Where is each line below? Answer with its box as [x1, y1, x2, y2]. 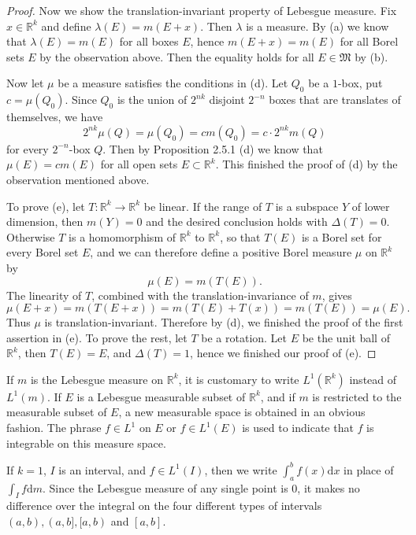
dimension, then [6, 213, 84, 230]
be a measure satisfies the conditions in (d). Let [58, 75, 288, 91]
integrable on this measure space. [6, 434, 166, 451]
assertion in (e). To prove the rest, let [6, 329, 188, 345]
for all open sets [100, 156, 178, 172]
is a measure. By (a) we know [246, 17, 389, 34]
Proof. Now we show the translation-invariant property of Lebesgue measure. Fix [6, 2, 397, 18]
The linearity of [6, 286, 82, 303]
